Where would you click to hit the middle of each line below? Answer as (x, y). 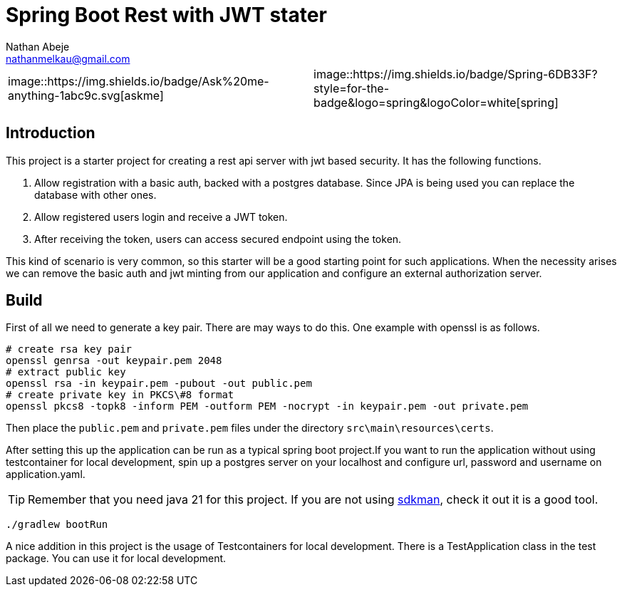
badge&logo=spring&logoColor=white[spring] (436, 102)
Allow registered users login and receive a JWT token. (161, 217)
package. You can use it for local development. (116, 559)
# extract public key (66, 372)
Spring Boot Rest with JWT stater (166, 15)
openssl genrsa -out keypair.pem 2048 (114, 361)
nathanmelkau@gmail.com (68, 58)
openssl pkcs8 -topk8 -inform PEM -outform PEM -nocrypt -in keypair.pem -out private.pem (267, 406)
